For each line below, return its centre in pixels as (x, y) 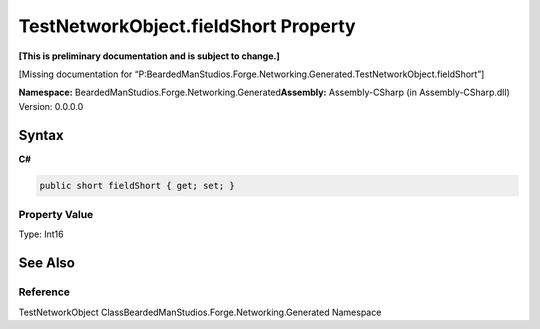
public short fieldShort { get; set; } (137, 185)
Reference (44, 292)
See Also (46, 263)
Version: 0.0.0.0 (51, 106)
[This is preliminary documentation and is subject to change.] (149, 56)
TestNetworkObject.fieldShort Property (187, 26)
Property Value (56, 214)
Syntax (41, 135)
